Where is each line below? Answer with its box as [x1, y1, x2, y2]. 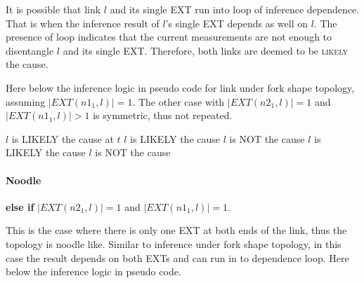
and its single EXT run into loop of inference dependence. [110, 2, 360, 16]
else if [6, 199, 34, 214]
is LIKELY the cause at [11, 131, 114, 146]
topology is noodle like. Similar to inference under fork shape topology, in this [6, 236, 342, 251]
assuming [6, 94, 46, 109]
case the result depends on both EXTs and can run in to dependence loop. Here [6, 250, 349, 265]
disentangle [6, 43, 54, 57]
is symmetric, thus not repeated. [93, 108, 233, 123]
